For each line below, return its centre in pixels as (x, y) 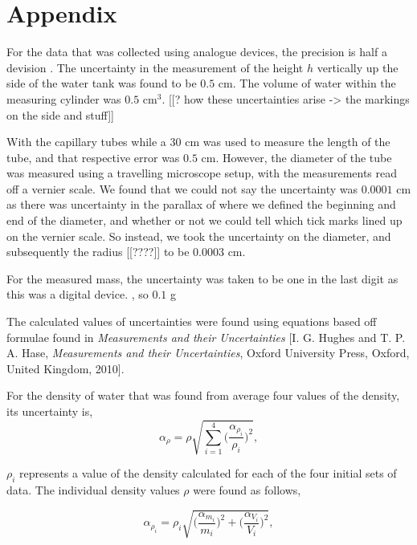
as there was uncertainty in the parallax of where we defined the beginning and (201, 204)
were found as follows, (247, 489)
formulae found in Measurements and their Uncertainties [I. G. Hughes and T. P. (206, 337)
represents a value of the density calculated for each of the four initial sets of (208, 473)
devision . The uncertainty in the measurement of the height (155, 67)
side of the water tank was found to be (102, 83)
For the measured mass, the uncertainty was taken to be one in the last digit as (202, 278)
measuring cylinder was (64, 98)
